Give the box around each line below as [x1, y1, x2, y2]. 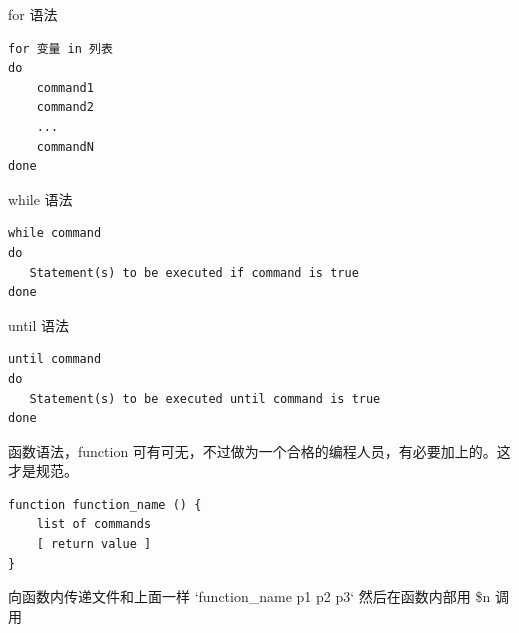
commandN [36, 139, 94, 154]
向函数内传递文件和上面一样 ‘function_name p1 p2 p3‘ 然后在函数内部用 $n [8, 586, 491, 607]
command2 [36, 100, 94, 115]
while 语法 [8, 188, 73, 209]
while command [8, 226, 102, 241]
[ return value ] [36, 537, 152, 552]
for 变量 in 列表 [8, 41, 113, 56]
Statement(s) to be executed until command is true [29, 391, 381, 406]
